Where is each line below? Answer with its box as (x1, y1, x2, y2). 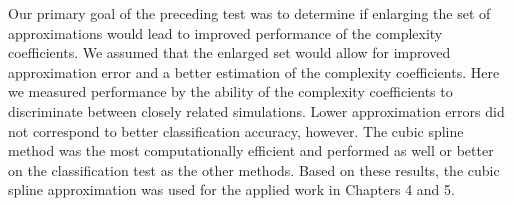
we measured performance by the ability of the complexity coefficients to (8, 81, 453, 102)
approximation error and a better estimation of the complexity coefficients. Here (8, 61, 500, 82)
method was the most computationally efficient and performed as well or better (8, 140, 494, 161)
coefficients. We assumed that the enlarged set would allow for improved (8, 42, 451, 63)
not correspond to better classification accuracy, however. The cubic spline (8, 120, 464, 141)
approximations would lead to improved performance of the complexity (8, 22, 443, 43)
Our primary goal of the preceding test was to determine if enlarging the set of (8, 3, 491, 23)
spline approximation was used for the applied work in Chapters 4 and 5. (8, 179, 455, 200)
